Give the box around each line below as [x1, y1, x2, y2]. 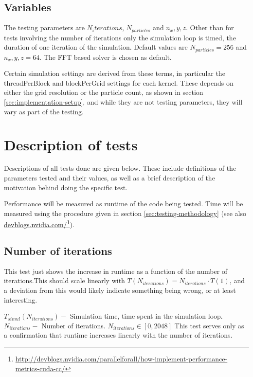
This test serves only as [174, 320, 244, 330]
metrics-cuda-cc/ [15, 363, 65, 373]
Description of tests [4, 135, 138, 155]
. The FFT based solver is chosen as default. [39, 52, 172, 62]
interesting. [4, 294, 37, 305]
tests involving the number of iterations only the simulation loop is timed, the [4, 32, 236, 42]
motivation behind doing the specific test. [4, 182, 128, 192]
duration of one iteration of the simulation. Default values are [4, 42, 188, 52]
